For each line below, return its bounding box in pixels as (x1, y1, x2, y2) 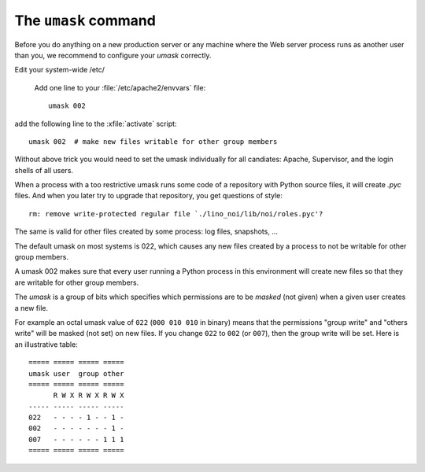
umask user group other (28, 369, 124, 378)
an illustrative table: (14, 339, 78, 349)
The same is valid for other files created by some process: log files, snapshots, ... (14, 227, 279, 236)
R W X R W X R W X (53, 391, 124, 400)
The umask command (14, 12, 157, 29)
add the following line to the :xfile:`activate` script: (14, 119, 177, 128)
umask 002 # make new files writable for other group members (28, 137, 278, 146)
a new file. (14, 303, 49, 312)
